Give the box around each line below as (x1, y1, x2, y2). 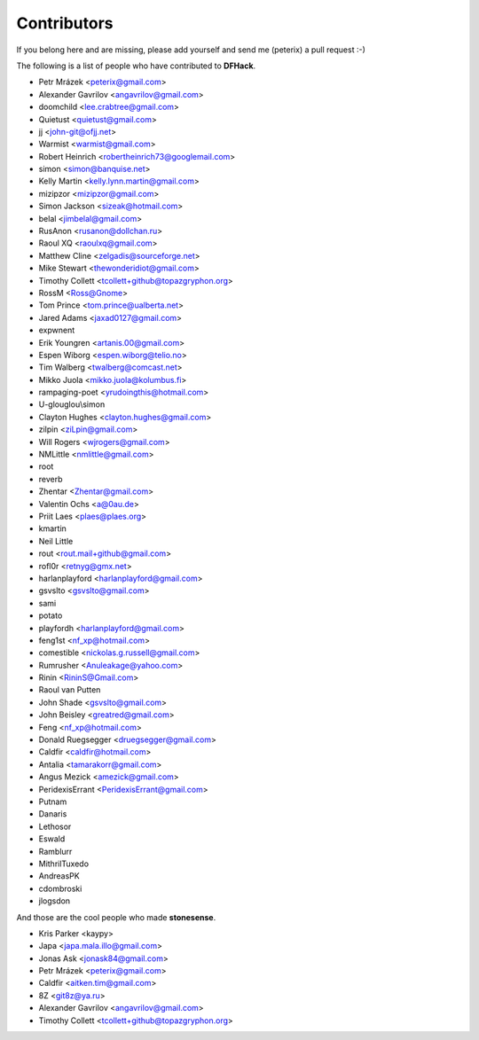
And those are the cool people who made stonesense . (16, 911, 216, 922)
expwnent (38, 325, 75, 336)
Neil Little (38, 536, 74, 546)
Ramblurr (38, 846, 73, 856)
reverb (38, 473, 63, 484)
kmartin (38, 523, 67, 534)
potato (38, 610, 63, 621)
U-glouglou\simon (38, 399, 106, 410)
